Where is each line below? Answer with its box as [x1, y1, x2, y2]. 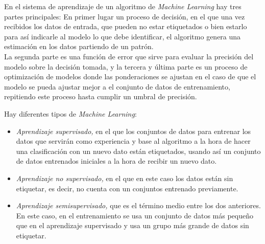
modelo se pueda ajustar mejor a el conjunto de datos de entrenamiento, [4, 81, 230, 92]
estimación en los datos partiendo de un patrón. [4, 41, 154, 52]
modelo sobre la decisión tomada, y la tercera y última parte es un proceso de [4, 61, 248, 72]
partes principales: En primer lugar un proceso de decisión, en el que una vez [4, 11, 245, 21]
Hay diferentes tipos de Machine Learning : [4, 108, 137, 119]
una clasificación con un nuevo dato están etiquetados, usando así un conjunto [16, 145, 261, 156]
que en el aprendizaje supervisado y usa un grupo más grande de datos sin [16, 220, 249, 231]
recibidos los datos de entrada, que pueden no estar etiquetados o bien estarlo [4, 21, 247, 32]
